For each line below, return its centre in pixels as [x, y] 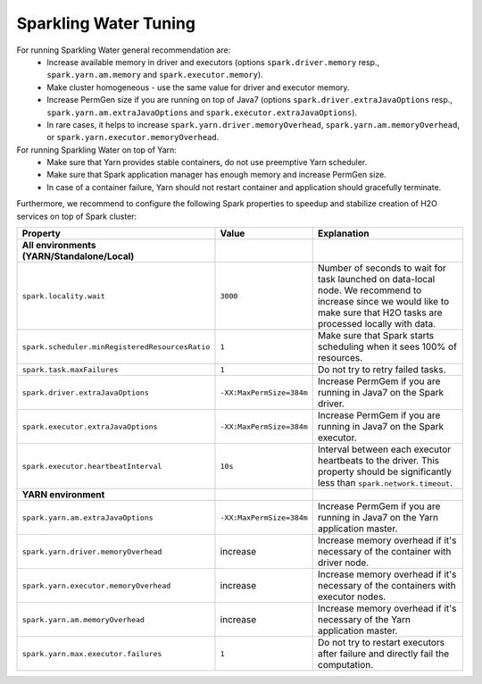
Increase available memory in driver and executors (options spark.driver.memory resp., [213, 62]
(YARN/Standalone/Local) [78, 256]
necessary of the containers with [386, 586]
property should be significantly [385, 471]
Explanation [343, 234]
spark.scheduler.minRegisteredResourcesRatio [116, 347]
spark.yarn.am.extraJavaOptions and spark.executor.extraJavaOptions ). [202, 113]
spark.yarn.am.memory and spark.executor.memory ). [155, 75]
